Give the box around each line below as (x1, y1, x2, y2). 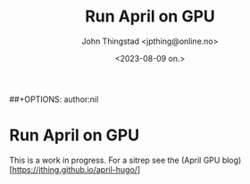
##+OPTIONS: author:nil (9, 94, 99, 105)
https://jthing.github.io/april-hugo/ (12, 163, 138, 175)
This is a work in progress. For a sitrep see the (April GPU (9, 155, 221, 165)
